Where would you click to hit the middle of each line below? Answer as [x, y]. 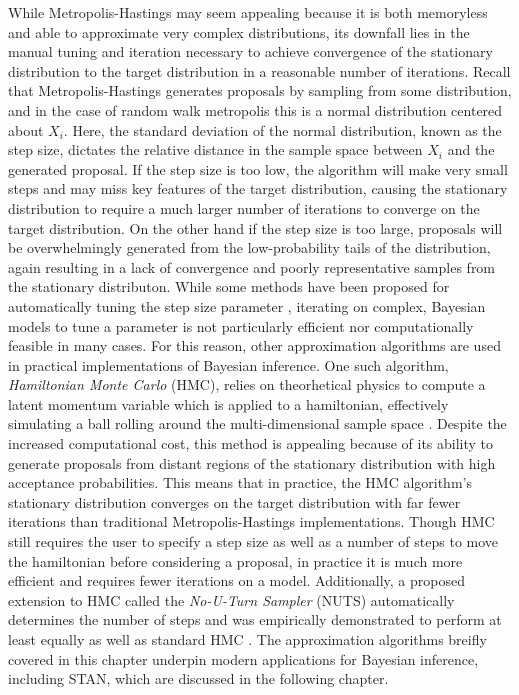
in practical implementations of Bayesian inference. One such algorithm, [228, 364]
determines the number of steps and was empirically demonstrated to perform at [255, 619]
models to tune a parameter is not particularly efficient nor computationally [241, 325]
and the [471, 149]
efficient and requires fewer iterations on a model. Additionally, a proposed [237, 580]
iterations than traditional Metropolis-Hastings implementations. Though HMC [251, 521]
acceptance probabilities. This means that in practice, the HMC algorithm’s [240, 482]
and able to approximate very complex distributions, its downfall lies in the [239, 31]
